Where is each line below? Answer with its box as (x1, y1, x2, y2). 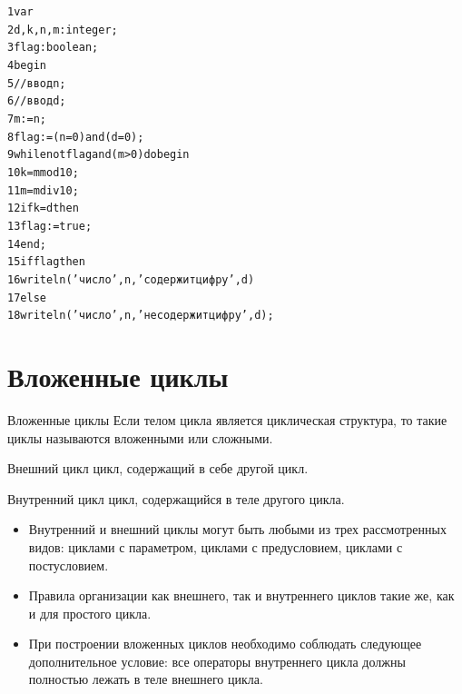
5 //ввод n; (7, 76, 66, 90)
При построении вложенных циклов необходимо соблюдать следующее (28, 634, 422, 653)
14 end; (7, 237, 46, 251)
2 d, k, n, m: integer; (7, 23, 118, 36)
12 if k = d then (7, 202, 79, 215)
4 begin (7, 58, 46, 72)
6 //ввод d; (7, 94, 66, 108)
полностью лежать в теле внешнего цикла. (28, 669, 263, 689)
